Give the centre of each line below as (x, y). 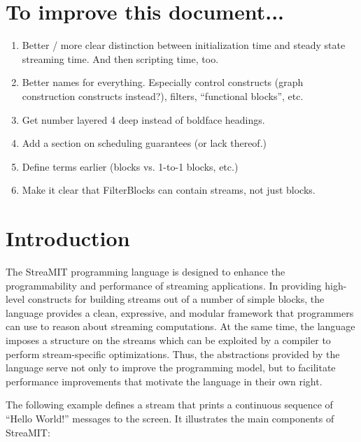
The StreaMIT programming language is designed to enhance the (146, 271)
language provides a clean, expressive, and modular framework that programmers (180, 312)
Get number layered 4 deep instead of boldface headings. (143, 119)
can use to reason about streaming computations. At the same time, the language (180, 326)
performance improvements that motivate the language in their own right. (164, 381)
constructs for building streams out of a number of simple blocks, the (176, 299)
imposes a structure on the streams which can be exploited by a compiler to (168, 340)
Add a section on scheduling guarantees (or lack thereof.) (144, 143)
